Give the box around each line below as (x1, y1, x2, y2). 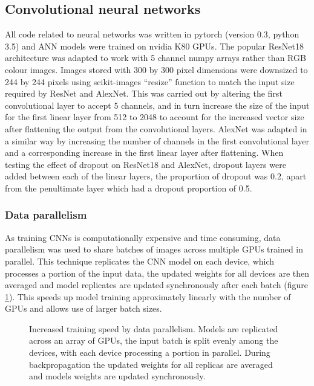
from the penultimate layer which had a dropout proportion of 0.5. (5, 181, 252, 194)
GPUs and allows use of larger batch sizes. (5, 302, 162, 315)
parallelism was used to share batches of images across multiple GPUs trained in (5, 243, 304, 256)
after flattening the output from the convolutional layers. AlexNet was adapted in (5, 122, 307, 135)
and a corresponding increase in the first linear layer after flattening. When (5, 146, 284, 159)
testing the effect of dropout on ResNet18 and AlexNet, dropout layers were (5, 158, 286, 170)
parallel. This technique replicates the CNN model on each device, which (5, 254, 275, 267)
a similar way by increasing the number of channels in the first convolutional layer (5, 134, 309, 147)
